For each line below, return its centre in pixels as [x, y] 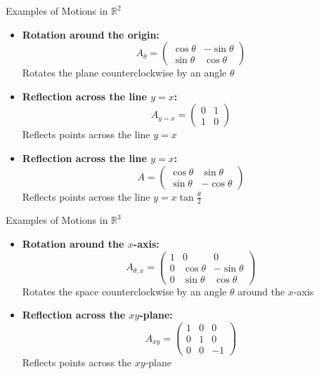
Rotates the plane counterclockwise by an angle [124, 73]
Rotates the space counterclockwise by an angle [124, 291]
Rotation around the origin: [91, 34]
